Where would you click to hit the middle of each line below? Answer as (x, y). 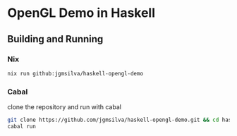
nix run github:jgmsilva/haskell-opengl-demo (75, 73)
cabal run (22, 126)
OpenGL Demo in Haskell (81, 13)
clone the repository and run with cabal (65, 107)
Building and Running (55, 39)
